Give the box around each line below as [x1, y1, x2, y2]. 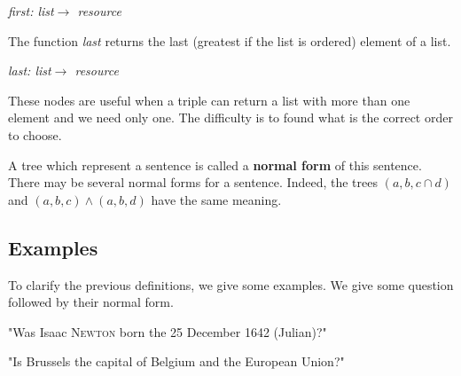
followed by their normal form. [8, 293, 174, 311]
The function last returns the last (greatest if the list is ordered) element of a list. [8, 31, 451, 50]
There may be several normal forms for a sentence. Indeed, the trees [8, 173, 378, 192]
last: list [8, 61, 51, 80]
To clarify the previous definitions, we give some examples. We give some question [8, 275, 454, 294]
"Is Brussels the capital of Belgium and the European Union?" [8, 352, 345, 371]
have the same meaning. [151, 190, 282, 208]
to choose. [8, 125, 62, 144]
